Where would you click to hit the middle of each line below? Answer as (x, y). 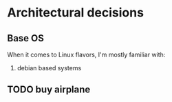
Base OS (26, 38)
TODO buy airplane (49, 90)
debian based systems (49, 68)
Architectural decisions (76, 13)
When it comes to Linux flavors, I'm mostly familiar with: (86, 54)
